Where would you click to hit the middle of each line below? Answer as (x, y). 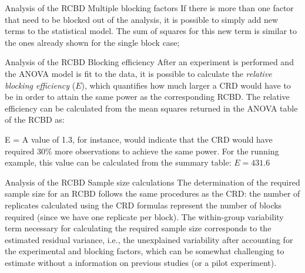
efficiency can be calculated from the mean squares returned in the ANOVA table (151, 108)
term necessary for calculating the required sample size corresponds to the (138, 228)
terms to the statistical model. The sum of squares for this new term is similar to (151, 31)
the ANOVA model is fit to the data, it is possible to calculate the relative (138, 73)
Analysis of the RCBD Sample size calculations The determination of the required (152, 182)
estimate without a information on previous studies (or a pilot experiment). (141, 262)
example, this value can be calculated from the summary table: (118, 162)
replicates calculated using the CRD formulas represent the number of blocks (143, 205)
